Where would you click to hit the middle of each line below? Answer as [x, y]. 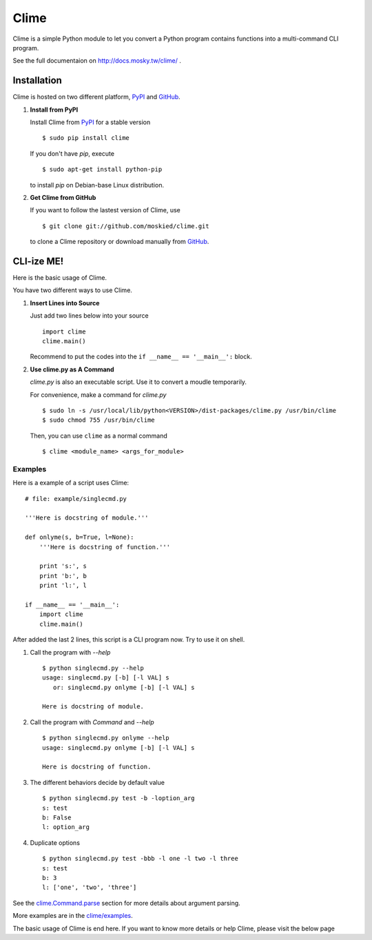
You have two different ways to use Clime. [72, 290]
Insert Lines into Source [65, 303]
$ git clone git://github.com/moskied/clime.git [126, 226]
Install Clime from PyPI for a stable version [90, 122]
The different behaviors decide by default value [97, 782]
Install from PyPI [54, 110]
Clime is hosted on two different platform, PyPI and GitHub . [96, 97]
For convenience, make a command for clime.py [98, 395]
